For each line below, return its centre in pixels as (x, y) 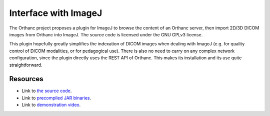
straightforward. (26, 65)
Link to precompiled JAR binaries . (56, 98)
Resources (26, 79)
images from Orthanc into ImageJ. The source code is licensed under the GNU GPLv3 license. (106, 34)
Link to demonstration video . (51, 105)
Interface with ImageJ (56, 13)
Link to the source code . (47, 91)
